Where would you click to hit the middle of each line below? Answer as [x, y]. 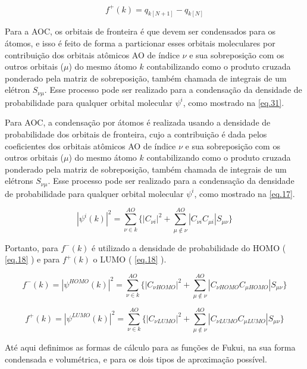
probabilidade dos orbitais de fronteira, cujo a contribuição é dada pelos [136, 134]
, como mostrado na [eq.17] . [245, 193]
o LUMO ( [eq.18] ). [130, 259]
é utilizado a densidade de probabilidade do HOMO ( [189, 247]
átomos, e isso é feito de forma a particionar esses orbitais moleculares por [140, 43]
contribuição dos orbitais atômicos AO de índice [92, 54]
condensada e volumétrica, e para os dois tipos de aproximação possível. [136, 359]
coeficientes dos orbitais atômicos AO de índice [90, 146]
